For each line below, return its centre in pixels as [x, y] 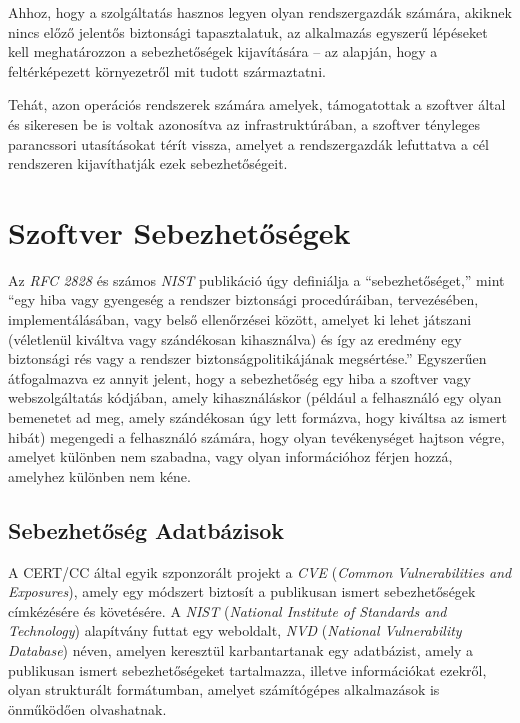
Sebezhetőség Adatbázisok [146, 529]
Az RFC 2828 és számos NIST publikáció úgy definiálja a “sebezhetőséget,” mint [256, 279]
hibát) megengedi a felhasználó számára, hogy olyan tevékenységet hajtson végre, [256, 436]
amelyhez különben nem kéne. [99, 475]
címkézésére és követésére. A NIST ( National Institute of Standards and [227, 610]
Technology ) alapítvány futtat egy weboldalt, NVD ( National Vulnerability [235, 630]
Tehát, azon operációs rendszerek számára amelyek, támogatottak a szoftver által [257, 104]
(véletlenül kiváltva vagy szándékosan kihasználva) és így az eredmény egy [235, 338]
